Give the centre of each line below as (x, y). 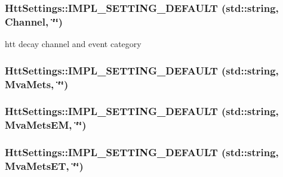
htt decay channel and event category (73, 44)
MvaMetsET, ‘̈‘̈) (44, 166)
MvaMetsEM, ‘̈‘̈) (46, 125)
